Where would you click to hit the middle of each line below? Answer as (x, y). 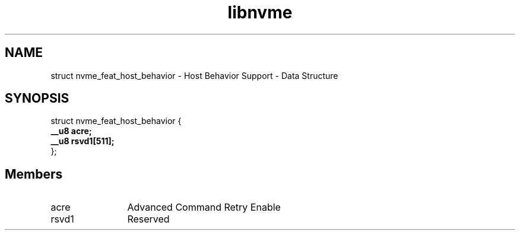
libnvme (260, 12)
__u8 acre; (71, 131)
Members (34, 174)
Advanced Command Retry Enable (204, 207)
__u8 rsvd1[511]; (83, 141)
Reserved (148, 219)
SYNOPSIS (37, 99)
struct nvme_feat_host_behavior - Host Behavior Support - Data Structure (194, 75)
